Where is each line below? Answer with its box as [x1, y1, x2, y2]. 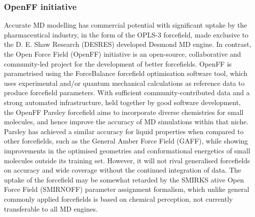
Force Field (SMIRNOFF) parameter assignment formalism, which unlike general [4, 184, 250, 194]
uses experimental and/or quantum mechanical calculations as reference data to [4, 77, 245, 88]
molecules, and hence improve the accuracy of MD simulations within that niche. [4, 116, 249, 127]
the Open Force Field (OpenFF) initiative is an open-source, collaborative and [4, 49, 241, 59]
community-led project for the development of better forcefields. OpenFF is [4, 58, 232, 69]
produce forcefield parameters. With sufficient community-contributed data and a [4, 87, 250, 98]
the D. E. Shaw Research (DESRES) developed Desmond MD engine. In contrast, [4, 39, 252, 49]
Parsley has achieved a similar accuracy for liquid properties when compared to [4, 126, 244, 136]
